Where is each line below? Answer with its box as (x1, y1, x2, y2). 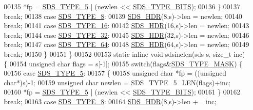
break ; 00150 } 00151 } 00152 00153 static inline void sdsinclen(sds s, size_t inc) (4, 48, 245, 59)
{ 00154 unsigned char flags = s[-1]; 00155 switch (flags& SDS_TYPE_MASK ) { (4, 58, 243, 68)
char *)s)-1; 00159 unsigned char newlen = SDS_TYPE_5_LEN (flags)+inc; (4, 77, 231, 87)
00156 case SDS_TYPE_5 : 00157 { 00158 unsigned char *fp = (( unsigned (4, 68, 226, 78)
